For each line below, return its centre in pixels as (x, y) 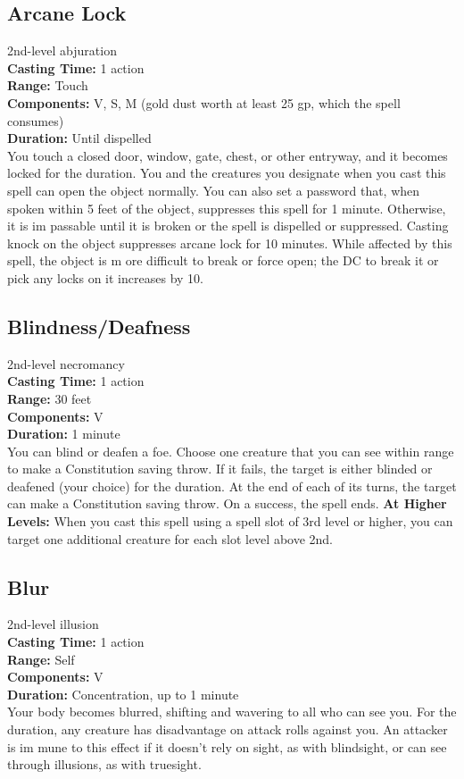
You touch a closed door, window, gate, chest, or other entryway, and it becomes (228, 155)
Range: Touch (48, 85)
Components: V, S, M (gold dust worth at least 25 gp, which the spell (204, 102)
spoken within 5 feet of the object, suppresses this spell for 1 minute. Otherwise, (227, 208)
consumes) (36, 120)
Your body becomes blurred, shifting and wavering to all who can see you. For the (232, 712)
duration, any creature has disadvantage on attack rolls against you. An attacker (228, 729)
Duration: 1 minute (64, 434)
